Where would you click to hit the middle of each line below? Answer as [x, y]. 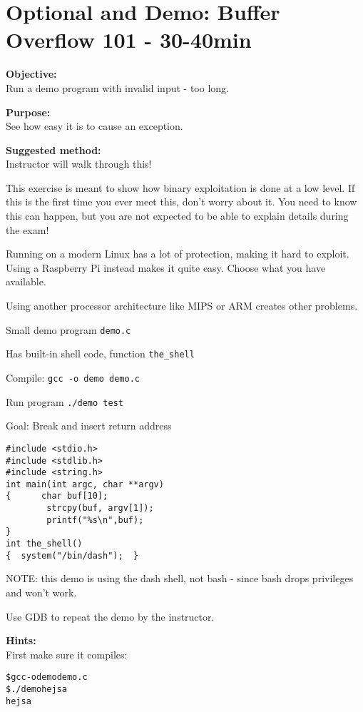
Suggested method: [53, 149]
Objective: [31, 74]
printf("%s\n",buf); [95, 520]
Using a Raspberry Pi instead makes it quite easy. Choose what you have [166, 267]
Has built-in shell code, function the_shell [100, 354]
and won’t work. [41, 592]
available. [26, 281]
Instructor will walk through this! [79, 164]
